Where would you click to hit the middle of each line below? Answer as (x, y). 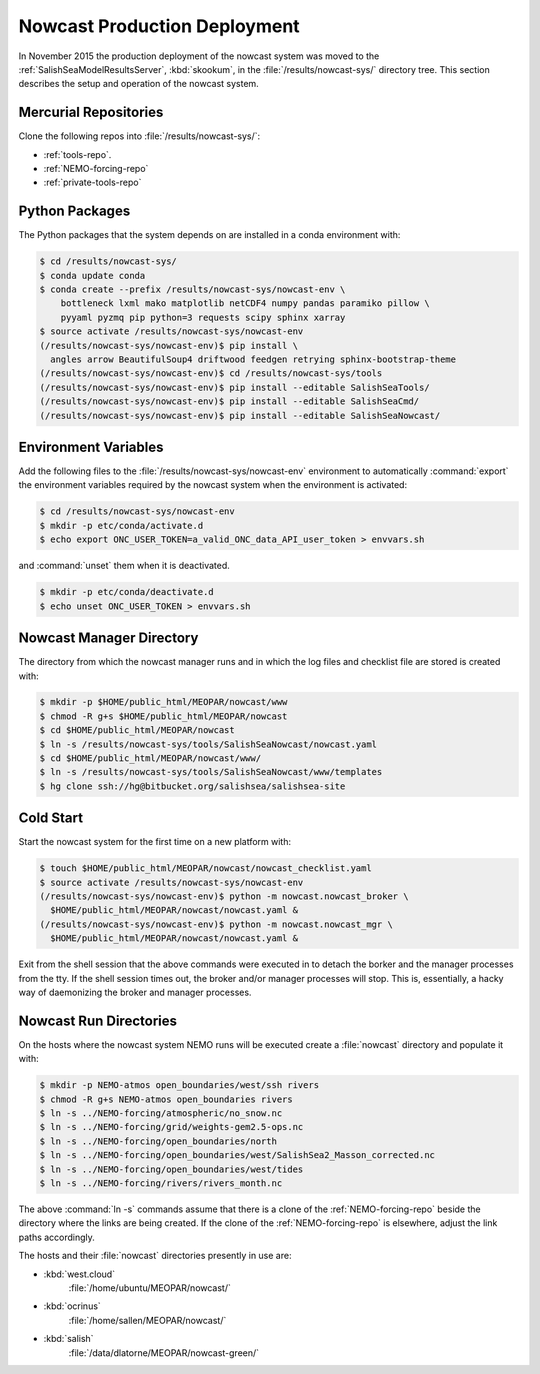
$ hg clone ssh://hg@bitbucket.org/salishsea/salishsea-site (192, 786)
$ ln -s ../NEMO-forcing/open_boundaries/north (158, 1141)
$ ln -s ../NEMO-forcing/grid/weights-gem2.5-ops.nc (171, 1127)
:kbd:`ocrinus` (72, 1306)
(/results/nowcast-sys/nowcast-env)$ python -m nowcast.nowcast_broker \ (224, 896)
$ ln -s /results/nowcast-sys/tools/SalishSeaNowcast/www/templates (211, 772)
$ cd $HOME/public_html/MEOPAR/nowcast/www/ (150, 758)
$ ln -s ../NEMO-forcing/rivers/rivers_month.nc (161, 1183)
